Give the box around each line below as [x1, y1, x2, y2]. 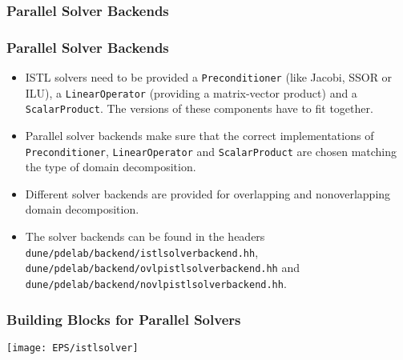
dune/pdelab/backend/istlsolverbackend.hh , [25, 243, 259, 260]
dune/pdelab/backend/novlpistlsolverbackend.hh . [25, 274, 287, 291]
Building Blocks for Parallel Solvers [6, 309, 241, 329]
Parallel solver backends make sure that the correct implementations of [25, 127, 374, 144]
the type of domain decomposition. [25, 158, 196, 175]
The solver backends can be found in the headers [25, 228, 265, 245]
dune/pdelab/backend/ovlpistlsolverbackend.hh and [25, 259, 300, 276]
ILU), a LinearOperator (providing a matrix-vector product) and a [25, 84, 357, 101]
